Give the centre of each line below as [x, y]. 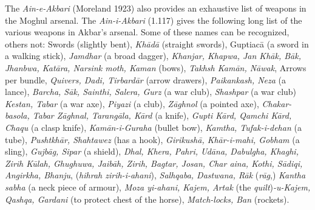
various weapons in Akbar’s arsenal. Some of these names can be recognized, [147, 32]
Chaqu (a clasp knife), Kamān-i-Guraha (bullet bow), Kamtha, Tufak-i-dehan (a [153, 127]
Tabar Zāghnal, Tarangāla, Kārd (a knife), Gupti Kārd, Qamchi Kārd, [162, 115]
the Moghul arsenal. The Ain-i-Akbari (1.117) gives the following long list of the [154, 20]
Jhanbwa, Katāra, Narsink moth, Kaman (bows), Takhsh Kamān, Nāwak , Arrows [156, 67]
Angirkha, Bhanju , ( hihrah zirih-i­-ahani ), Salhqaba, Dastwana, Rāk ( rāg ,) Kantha [155, 175]
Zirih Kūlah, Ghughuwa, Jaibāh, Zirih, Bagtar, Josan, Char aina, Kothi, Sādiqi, [154, 163]
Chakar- [277, 103]
